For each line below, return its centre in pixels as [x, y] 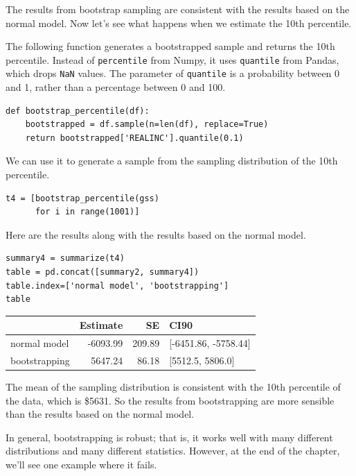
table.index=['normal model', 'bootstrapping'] [117, 286]
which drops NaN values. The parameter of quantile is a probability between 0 [173, 73]
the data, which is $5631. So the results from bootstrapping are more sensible [170, 400]
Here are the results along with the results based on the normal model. [156, 234]
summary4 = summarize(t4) [65, 258]
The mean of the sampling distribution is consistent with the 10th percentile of [173, 387]
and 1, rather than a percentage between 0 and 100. [116, 87]
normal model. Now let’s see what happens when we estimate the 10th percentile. [179, 23]
